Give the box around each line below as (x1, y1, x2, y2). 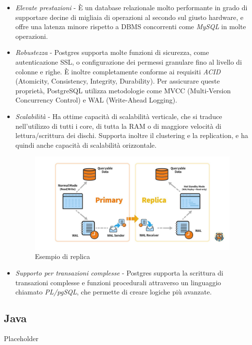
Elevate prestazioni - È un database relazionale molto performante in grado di (15, 2, 248, 12)
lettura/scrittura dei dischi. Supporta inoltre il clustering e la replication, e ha (15, 130, 248, 140)
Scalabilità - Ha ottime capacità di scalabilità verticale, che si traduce (15, 111, 222, 121)
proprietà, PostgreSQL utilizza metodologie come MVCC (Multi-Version (15, 85, 231, 95)
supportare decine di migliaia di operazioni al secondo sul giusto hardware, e (15, 12, 244, 22)
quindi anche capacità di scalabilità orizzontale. (15, 139, 157, 150)
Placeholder (4, 333, 39, 343)
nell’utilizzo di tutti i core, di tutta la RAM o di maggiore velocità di (15, 121, 221, 131)
